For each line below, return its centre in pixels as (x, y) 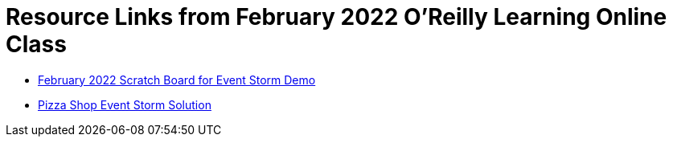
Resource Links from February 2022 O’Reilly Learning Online (336, 17)
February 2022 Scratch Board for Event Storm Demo (177, 80)
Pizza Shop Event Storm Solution (125, 104)
